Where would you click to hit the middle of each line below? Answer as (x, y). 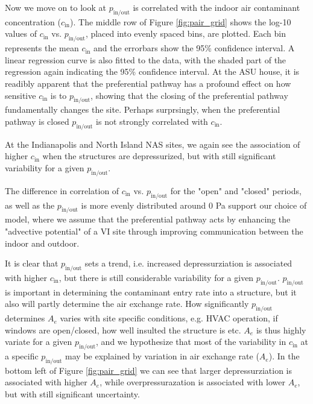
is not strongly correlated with (152, 121)
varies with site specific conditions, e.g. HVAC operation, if (169, 318)
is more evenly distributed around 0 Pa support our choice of (194, 205)
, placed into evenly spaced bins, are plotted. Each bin (185, 33)
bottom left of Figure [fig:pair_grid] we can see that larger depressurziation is (149, 370)
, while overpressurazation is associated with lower (192, 382)
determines (25, 318)
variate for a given (39, 342)
